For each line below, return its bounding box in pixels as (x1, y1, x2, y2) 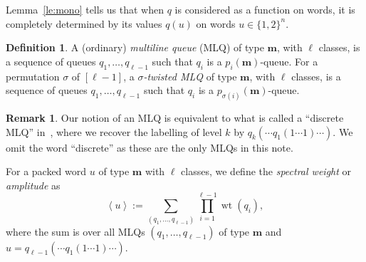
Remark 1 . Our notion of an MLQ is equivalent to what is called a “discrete (6, 110, 344, 125)
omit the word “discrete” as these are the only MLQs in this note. (6, 140, 293, 154)
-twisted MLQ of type (143, 68, 237, 83)
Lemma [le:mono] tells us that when (6, 2, 164, 16)
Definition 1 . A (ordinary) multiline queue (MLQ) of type (6, 40, 264, 55)
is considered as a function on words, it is (174, 2, 355, 16)
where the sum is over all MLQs (6, 224, 145, 239)
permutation (6, 68, 60, 83)
